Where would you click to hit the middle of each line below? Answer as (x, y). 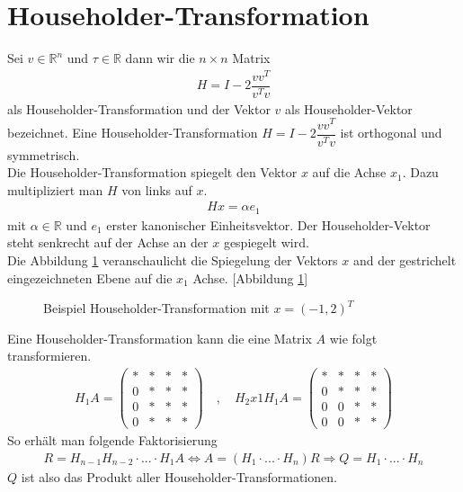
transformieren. (49, 356)
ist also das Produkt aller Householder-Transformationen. (179, 476)
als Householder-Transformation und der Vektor (139, 108)
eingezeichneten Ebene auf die (90, 277)
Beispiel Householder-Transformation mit (156, 308)
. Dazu (420, 172)
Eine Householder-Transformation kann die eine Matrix (160, 338)
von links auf (157, 189)
